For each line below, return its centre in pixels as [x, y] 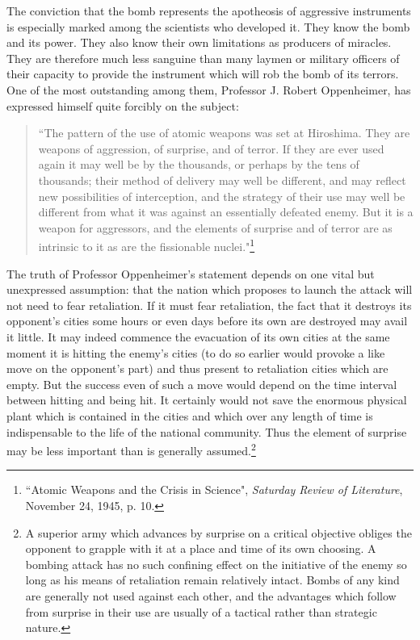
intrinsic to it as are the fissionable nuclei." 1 [147, 245]
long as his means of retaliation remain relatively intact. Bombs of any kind [212, 580]
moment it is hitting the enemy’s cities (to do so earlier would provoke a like [196, 352]
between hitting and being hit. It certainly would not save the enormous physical [207, 400]
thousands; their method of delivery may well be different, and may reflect [222, 180]
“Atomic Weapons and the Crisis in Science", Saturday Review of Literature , [214, 489]
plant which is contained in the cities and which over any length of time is [190, 415]
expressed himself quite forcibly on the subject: [123, 105]
